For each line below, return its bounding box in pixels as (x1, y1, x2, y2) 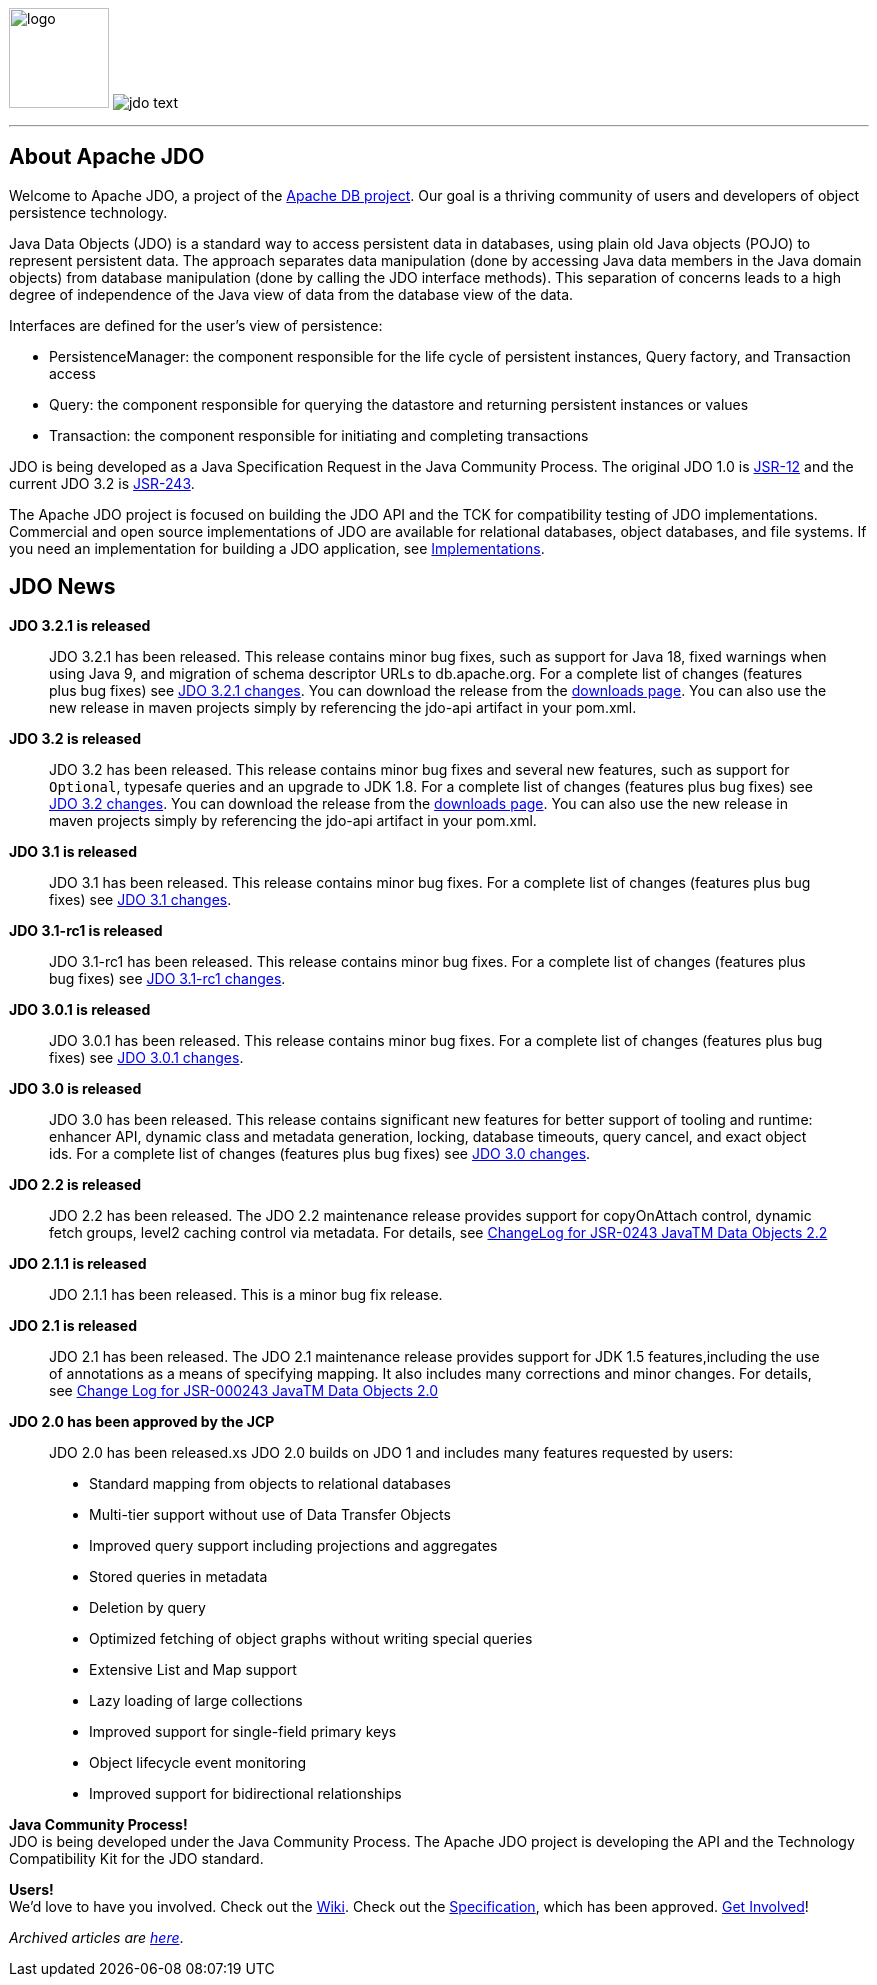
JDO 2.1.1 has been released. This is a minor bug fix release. (49, 1285, 443, 1303)
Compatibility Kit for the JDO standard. (9, 1849, 264, 1867)
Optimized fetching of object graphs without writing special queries (89, 1629, 533, 1647)
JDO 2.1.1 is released (9, 1254, 147, 1272)
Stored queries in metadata (89, 1567, 268, 1585)
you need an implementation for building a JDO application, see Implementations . (9, 539, 545, 557)
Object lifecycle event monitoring (89, 1753, 307, 1771)
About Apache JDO (9, 144, 205, 170)
